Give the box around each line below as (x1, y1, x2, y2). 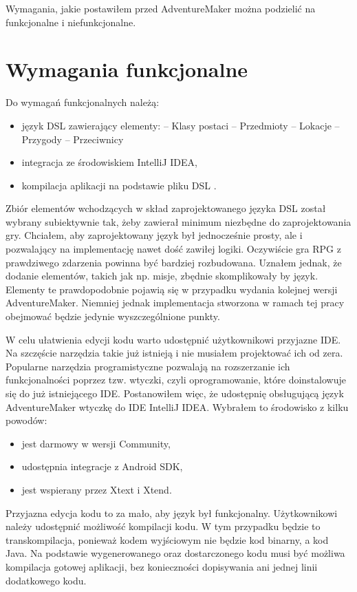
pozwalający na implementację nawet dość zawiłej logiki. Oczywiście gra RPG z (6, 242, 341, 256)
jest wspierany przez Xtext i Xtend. (21, 482, 172, 496)
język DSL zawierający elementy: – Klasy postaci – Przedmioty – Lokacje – (21, 118, 340, 132)
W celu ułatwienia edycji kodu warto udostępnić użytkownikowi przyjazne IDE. (6, 332, 341, 346)
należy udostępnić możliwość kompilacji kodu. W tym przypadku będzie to (6, 519, 321, 533)
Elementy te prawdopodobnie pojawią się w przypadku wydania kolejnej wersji (6, 282, 338, 296)
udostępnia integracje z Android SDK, (21, 459, 183, 474)
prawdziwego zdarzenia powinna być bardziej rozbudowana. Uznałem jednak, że (6, 255, 342, 269)
